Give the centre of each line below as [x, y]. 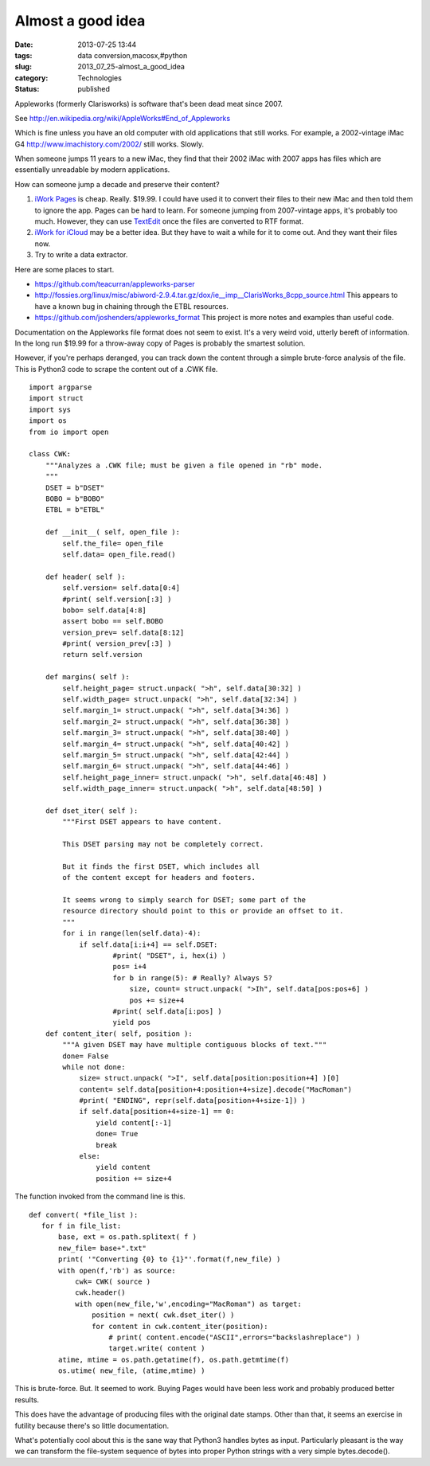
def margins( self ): [88, 677]
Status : [27, 89]
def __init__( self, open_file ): [113, 532]
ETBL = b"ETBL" [75, 510]
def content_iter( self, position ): [119, 1034]
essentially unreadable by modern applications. [92, 170]
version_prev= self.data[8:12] [123, 632]
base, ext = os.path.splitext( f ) [128, 1237]
